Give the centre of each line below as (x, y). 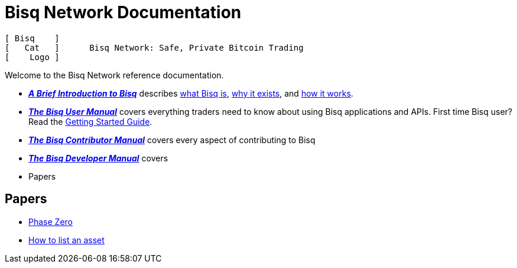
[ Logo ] (32, 57)
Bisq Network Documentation (123, 12)
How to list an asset (66, 240)
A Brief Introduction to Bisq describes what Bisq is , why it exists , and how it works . (191, 93)
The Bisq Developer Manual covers (98, 158)
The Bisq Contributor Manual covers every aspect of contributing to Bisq (172, 140)
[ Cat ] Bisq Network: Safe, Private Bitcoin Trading (154, 47)
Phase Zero (51, 221)
